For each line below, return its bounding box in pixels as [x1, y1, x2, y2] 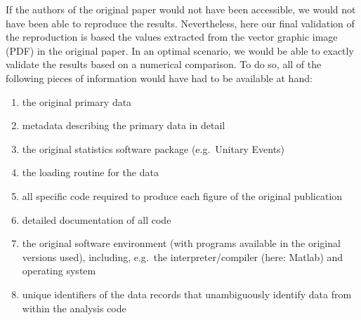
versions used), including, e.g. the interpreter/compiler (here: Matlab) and [22, 249, 343, 264]
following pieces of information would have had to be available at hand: [6, 70, 313, 85]
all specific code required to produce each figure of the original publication [22, 188, 343, 203]
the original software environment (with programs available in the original [22, 236, 341, 251]
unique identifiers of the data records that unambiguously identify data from [22, 286, 352, 301]
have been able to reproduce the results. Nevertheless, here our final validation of [6, 15, 355, 30]
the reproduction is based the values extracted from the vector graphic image [6, 29, 338, 44]
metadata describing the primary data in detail [22, 118, 225, 133]
